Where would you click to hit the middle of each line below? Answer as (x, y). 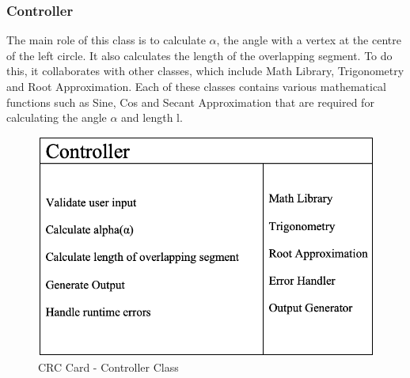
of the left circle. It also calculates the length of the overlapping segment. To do (199, 55)
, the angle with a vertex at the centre (309, 40)
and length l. (152, 117)
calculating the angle (57, 117)
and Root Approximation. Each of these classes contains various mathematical (197, 86)
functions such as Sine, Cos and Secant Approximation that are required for (190, 102)
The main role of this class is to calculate (106, 40)
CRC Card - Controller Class (108, 367)
